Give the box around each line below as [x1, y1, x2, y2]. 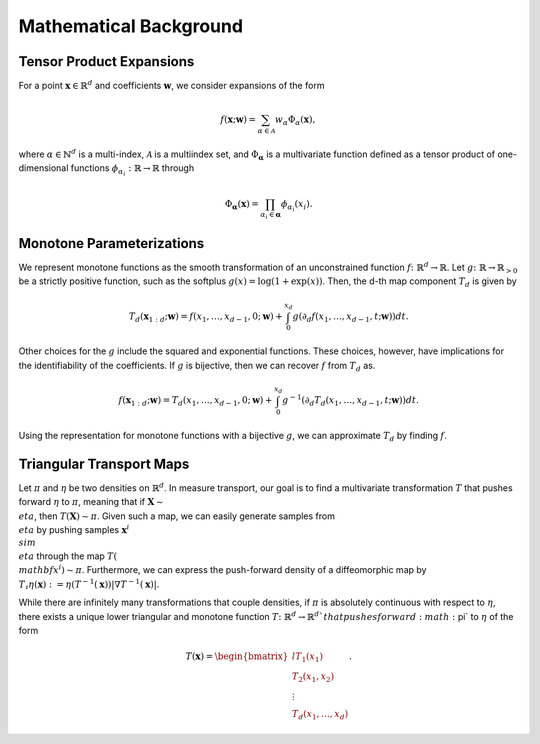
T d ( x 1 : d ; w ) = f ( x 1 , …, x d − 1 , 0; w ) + [128, 310, 284, 324]
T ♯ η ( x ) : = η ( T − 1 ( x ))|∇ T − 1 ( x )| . [18, 577, 160, 592]
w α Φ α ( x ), [275, 114, 316, 127]
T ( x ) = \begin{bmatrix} [185, 651, 289, 662]
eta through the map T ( [18, 550, 118, 562]
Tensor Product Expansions [18, 53, 195, 70]
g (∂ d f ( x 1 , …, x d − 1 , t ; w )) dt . [292, 310, 409, 324]
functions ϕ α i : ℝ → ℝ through [70, 162, 195, 178]
